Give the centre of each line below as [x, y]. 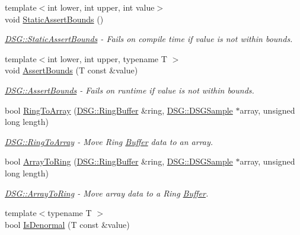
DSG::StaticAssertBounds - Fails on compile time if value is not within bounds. [149, 39]
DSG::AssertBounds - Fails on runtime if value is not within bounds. [130, 90]
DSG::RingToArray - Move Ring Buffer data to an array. [109, 141]
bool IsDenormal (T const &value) [67, 224]
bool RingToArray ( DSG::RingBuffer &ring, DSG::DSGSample [119, 110]
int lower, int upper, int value [101, 7]
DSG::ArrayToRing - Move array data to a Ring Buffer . [107, 193]
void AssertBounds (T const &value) [71, 70]
